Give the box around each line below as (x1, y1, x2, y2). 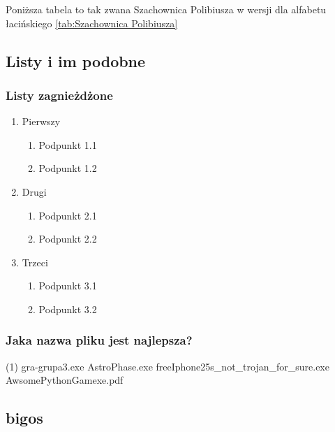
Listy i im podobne (6, 50, 146, 71)
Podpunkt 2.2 (38, 231, 97, 246)
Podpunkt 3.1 (38, 278, 97, 293)
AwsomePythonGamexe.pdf (6, 373, 124, 387)
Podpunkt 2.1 (38, 208, 97, 222)
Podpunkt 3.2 (38, 301, 97, 316)
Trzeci (22, 254, 48, 269)
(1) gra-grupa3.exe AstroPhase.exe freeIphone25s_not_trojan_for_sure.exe (6, 359, 329, 373)
